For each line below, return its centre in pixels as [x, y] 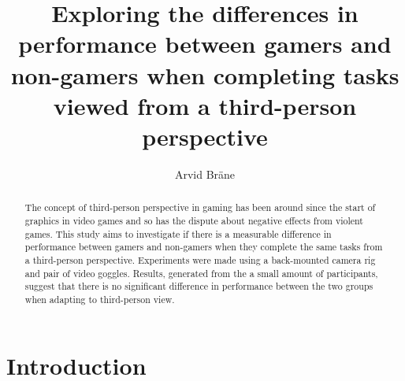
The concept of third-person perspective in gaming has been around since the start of [200, 207]
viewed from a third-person [205, 105]
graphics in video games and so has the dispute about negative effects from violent [194, 220]
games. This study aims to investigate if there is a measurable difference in [178, 233]
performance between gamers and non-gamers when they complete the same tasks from [204, 247]
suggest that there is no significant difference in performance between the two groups [199, 286]
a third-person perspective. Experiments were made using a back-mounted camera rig [200, 259]
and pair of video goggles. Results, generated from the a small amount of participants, [201, 273]
